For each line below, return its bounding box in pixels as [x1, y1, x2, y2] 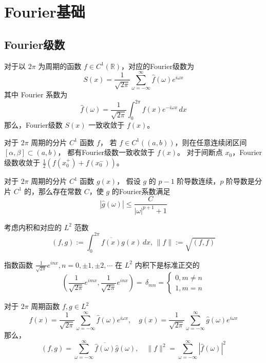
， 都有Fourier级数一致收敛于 [58, 147, 155, 158]
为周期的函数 [38, 60, 82, 71]
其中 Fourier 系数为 [4, 89, 68, 100]
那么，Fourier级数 [4, 119, 63, 130]
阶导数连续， [177, 176, 220, 186]
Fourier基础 [4, 1, 85, 22]
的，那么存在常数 [24, 185, 82, 196]
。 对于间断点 [177, 147, 223, 158]
